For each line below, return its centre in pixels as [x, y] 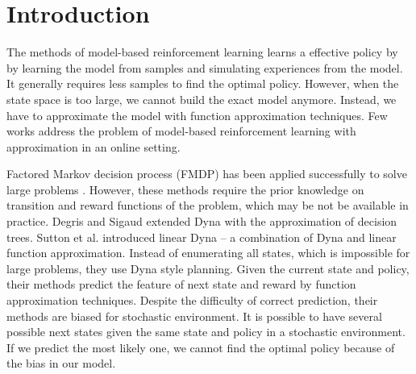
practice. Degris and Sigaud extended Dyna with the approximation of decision [202, 221]
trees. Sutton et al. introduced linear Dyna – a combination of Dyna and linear [202, 237]
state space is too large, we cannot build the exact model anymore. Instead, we [202, 99]
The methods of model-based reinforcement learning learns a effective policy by [202, 52]
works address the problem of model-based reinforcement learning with [181, 131]
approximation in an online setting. [94, 146]
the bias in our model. [61, 363]
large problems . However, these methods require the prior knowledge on [185, 189]
